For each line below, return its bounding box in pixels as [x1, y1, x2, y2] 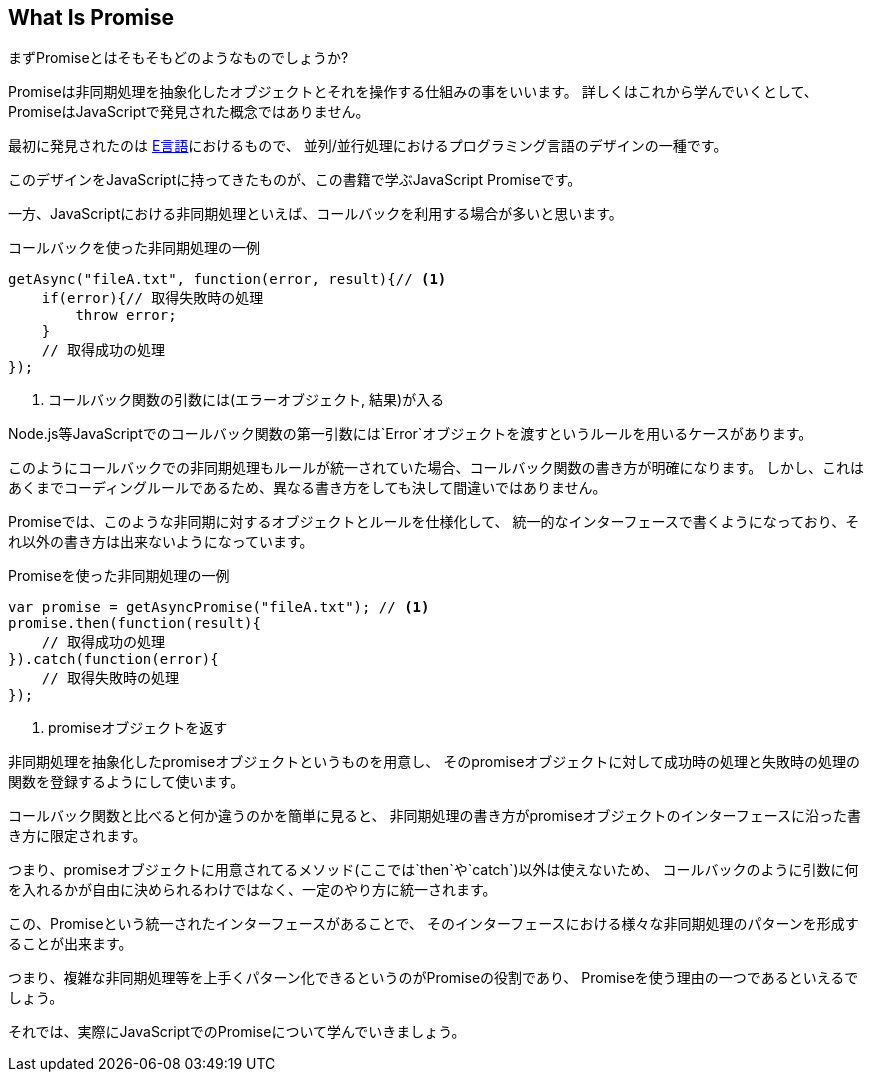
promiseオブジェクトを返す [48, 719, 228, 737]
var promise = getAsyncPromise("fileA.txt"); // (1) [8, 599, 430, 616]
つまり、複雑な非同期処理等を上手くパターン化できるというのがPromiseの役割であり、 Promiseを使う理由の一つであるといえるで [8, 969, 859, 987]
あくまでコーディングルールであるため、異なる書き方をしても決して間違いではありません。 [8, 479, 607, 497]
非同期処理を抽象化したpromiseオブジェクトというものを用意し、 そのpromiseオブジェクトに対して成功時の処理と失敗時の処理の [8, 753, 860, 771]
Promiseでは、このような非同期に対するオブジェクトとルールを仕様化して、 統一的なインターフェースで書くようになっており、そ [8, 513, 860, 531]
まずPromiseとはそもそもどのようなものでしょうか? [8, 49, 349, 67]
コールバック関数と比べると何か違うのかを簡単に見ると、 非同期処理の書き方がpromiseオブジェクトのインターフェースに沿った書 [8, 807, 862, 825]
